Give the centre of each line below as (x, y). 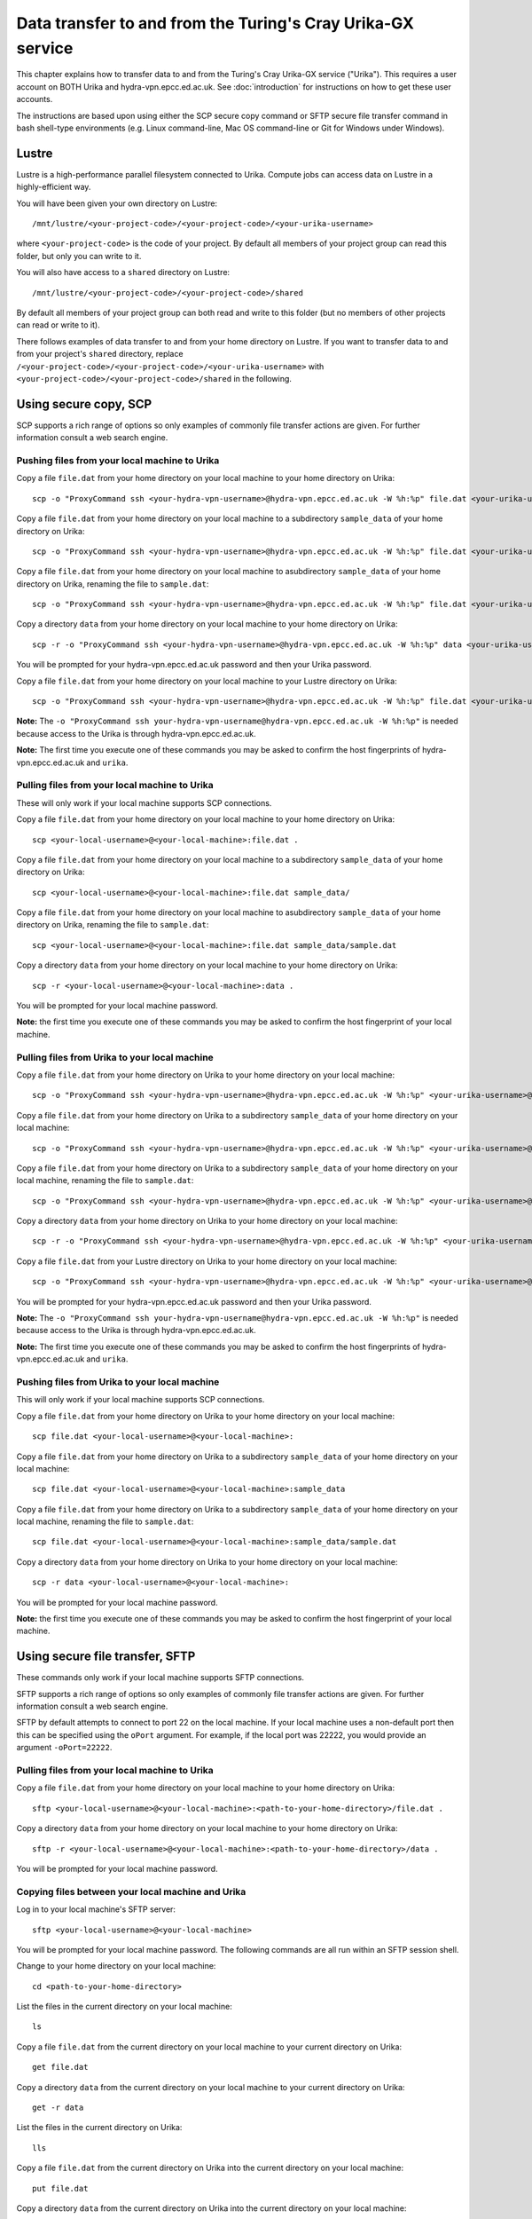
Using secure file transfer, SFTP (106, 1657)
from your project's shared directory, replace (100, 354)
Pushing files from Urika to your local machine (118, 1382)
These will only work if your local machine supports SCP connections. (144, 802)
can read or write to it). (59, 325)
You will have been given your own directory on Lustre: (117, 203)
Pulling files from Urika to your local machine (115, 1057)
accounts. (35, 99)
